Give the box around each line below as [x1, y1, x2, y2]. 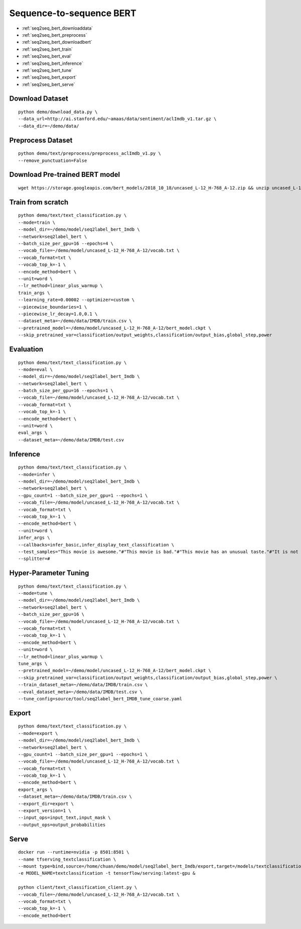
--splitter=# [18, 556, 50, 562]
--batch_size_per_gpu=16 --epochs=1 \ [18, 388, 114, 394]
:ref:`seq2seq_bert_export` [22, 74, 77, 80]
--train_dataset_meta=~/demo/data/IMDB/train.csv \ [18, 682, 148, 688]
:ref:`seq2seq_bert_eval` [22, 53, 72, 59]
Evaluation [9, 345, 44, 353]
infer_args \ [18, 535, 50, 540]
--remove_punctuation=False [18, 157, 87, 163]
